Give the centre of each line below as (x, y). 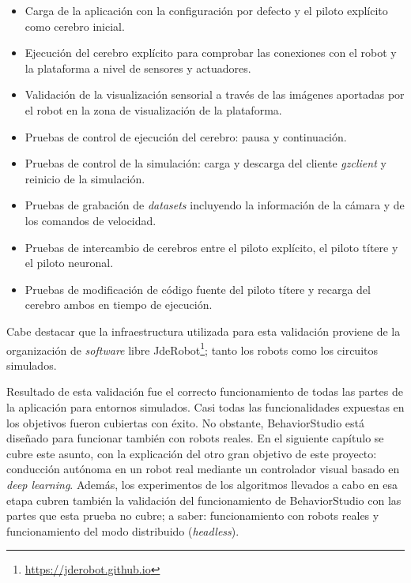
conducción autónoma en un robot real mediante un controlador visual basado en (203, 469)
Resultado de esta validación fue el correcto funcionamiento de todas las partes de (205, 391)
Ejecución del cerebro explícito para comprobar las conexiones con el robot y (211, 53)
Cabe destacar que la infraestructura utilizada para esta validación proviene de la (204, 331)
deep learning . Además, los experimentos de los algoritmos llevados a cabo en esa (202, 484)
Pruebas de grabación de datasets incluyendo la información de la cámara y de (215, 205)
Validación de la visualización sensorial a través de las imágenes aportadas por (215, 94)
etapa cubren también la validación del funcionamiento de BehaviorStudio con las (204, 500)
